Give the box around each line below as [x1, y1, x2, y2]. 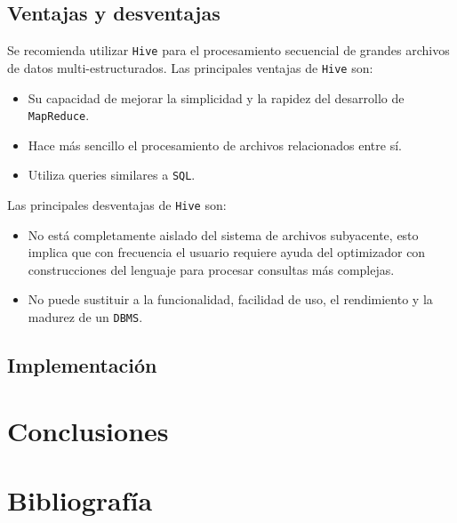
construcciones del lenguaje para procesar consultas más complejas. [28, 260, 395, 278]
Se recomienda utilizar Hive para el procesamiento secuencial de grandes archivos [7, 41, 450, 60]
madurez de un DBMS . [28, 308, 143, 326]
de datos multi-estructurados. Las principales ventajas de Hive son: [7, 58, 373, 76]
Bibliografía [7, 482, 153, 519]
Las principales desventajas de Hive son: [7, 196, 227, 214]
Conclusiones [7, 412, 169, 448]
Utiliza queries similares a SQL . [28, 165, 196, 184]
